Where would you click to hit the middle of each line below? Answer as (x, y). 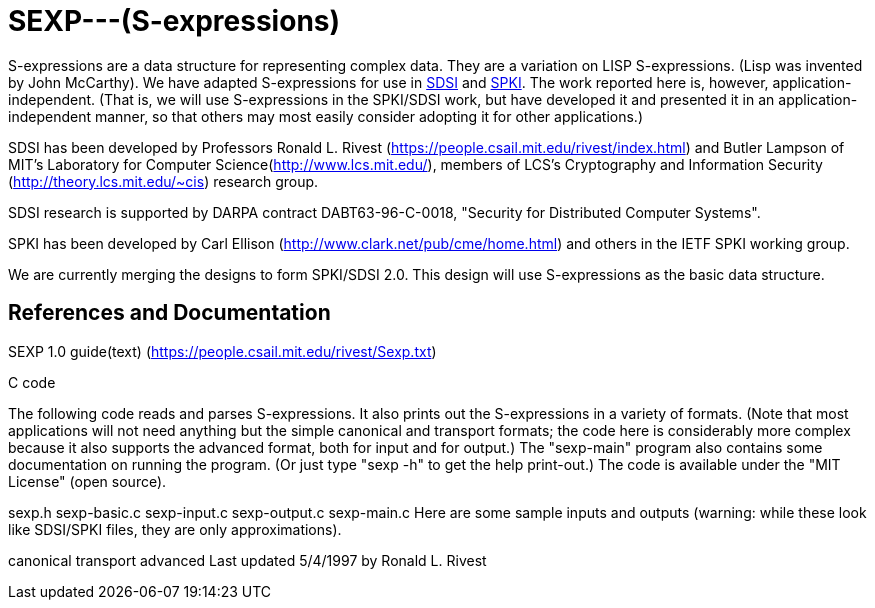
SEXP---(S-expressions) (174, 21)
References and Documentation (169, 313)
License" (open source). (87, 481)
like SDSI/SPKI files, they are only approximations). (175, 529)
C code (32, 382)
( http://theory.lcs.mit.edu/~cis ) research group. (163, 181)
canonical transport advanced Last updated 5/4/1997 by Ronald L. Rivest (247, 560)
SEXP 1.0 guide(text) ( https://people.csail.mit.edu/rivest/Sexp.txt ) (222, 351)
